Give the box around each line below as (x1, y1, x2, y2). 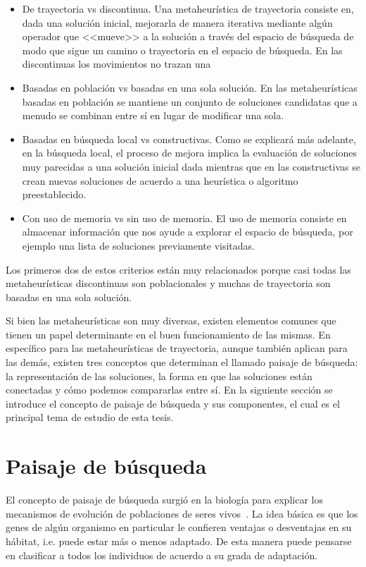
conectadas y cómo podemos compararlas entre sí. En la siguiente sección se (6, 382, 333, 397)
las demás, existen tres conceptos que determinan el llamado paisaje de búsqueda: (6, 355, 358, 370)
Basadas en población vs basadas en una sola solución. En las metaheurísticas (22, 80, 358, 94)
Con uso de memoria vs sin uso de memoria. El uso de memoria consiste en (22, 210, 347, 225)
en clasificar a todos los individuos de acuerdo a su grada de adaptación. (6, 547, 318, 562)
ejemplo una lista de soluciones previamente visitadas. (22, 238, 255, 252)
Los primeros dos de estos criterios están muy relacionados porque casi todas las (6, 262, 351, 276)
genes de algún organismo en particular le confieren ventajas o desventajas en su (6, 520, 352, 535)
